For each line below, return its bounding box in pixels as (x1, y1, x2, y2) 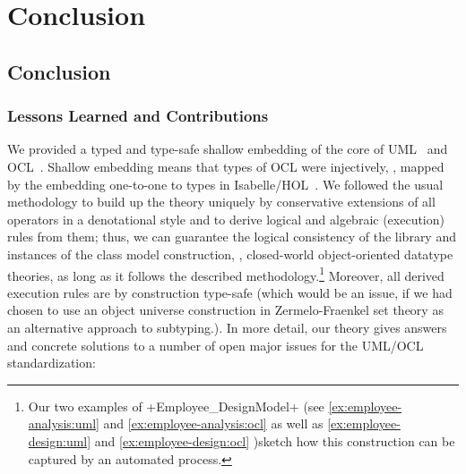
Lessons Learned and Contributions (7, 105, 269, 127)
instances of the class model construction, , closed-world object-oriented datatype (7, 244, 453, 263)
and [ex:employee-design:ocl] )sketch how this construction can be (94, 431, 455, 450)
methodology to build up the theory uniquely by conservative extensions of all (7, 192, 436, 211)
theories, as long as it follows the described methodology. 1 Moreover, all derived (7, 263, 444, 284)
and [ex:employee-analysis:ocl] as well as (103, 414, 324, 433)
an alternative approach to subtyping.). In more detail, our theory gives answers (7, 317, 447, 336)
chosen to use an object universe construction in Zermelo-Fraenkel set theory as (7, 300, 444, 319)
